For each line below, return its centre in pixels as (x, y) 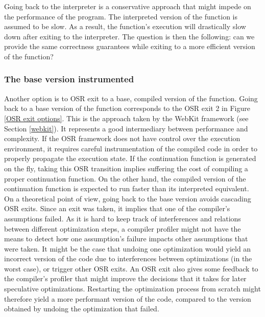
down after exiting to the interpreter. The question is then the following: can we (129, 36)
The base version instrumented (69, 79)
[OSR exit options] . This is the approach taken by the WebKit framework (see (126, 118)
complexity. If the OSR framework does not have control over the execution (122, 138)
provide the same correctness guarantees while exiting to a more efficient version (130, 46)
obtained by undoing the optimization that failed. (82, 309)
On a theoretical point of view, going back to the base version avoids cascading (128, 198)
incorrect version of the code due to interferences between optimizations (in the (128, 258)
